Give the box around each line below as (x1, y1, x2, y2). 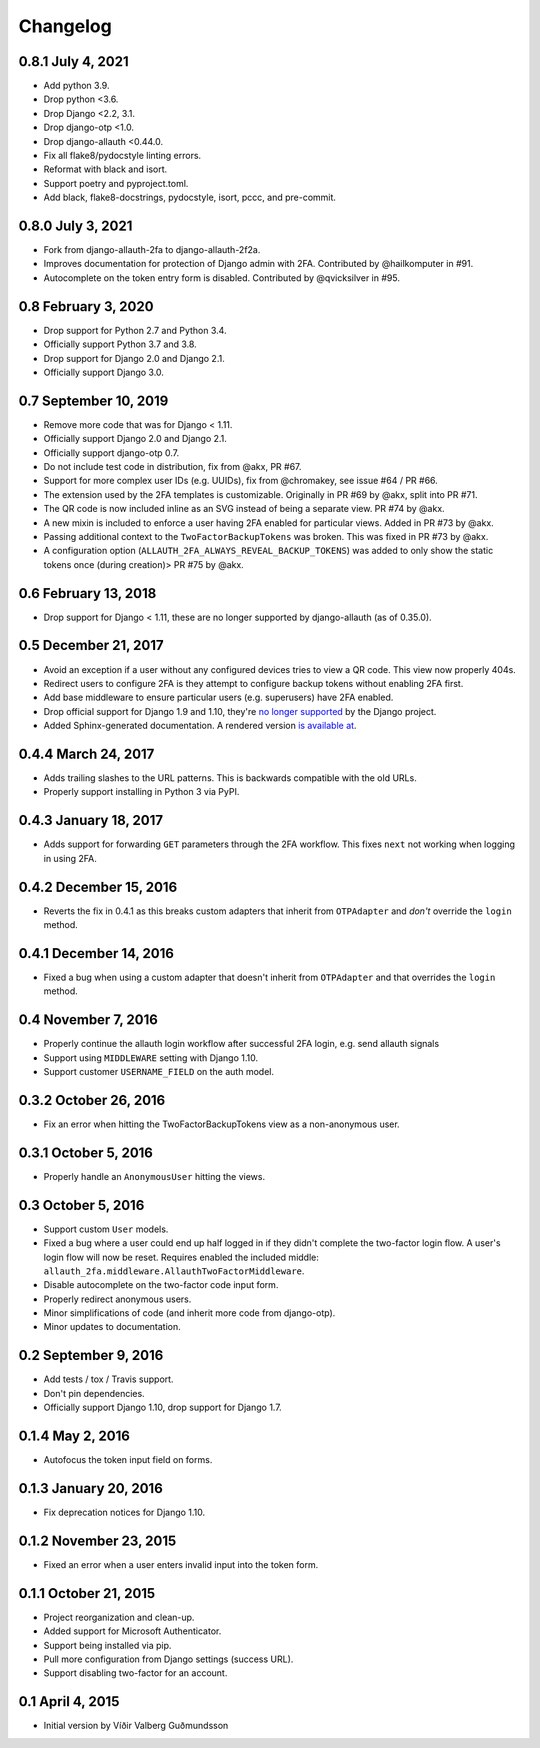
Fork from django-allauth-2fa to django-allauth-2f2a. (43, 244, 261, 256)
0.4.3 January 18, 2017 (18, 812, 164, 829)
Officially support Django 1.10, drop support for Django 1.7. (43, 1401, 282, 1414)
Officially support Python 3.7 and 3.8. (43, 338, 197, 350)
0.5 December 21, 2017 (18, 637, 164, 654)
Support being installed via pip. (43, 1639, 172, 1651)
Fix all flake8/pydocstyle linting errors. (43, 150, 202, 162)
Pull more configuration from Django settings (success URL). (43, 1653, 294, 1665)
